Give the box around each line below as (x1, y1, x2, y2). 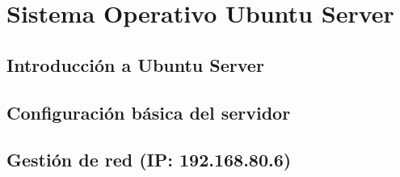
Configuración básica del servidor (6, 99, 291, 124)
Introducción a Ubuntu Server (6, 52, 264, 77)
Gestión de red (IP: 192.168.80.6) (6, 147, 292, 172)
